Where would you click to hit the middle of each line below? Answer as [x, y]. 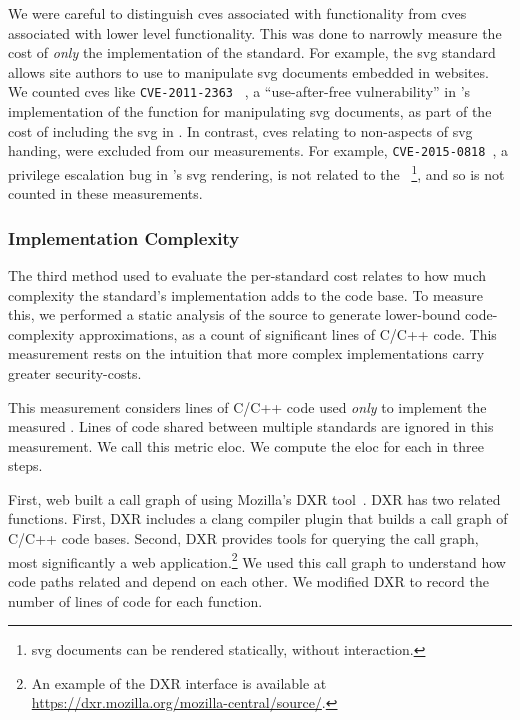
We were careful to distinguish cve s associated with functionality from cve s [237, 13]
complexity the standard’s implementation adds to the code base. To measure [245, 294]
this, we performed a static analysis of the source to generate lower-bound [234, 314]
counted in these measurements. [105, 193]
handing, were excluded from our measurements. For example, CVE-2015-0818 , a [258, 150]
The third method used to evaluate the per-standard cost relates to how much [247, 274]
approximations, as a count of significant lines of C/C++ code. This [288, 333]
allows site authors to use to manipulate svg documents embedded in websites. [248, 71]
